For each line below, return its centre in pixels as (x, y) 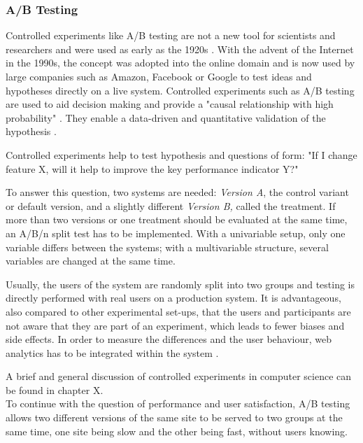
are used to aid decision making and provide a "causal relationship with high (170, 104)
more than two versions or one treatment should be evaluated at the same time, (177, 219)
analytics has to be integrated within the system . (112, 352)
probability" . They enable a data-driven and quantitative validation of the (166, 117)
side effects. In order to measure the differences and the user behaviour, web (169, 339)
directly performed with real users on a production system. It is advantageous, (173, 298)
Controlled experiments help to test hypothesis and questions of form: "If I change (181, 154)
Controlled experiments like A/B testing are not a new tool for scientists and (171, 35)
